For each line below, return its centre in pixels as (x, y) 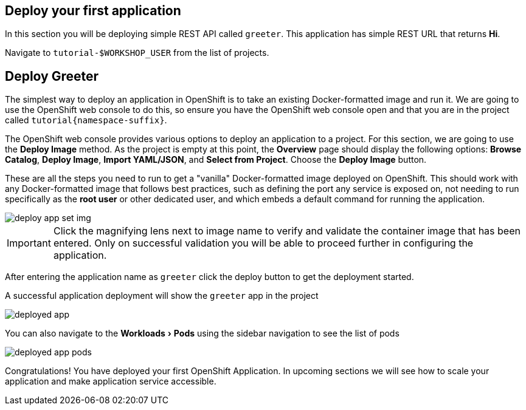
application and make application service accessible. (111, 381)
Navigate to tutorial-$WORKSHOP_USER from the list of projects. (137, 53)
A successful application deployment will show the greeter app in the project (162, 296)
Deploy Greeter (52, 76)
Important (29, 243)
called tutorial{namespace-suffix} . (86, 120)
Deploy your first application (93, 11)
